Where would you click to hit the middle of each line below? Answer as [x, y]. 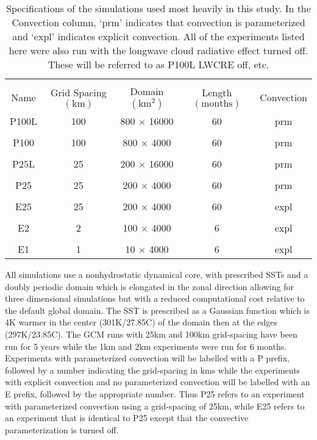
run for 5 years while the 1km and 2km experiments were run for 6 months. [146, 346]
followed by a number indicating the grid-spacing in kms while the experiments [153, 370]
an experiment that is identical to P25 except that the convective [127, 418]
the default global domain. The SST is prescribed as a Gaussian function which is [157, 310]
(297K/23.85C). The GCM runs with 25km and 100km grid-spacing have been [151, 334]
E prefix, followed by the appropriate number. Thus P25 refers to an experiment [155, 393]
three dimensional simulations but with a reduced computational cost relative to [155, 298]
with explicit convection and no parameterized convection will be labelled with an [158, 382]
